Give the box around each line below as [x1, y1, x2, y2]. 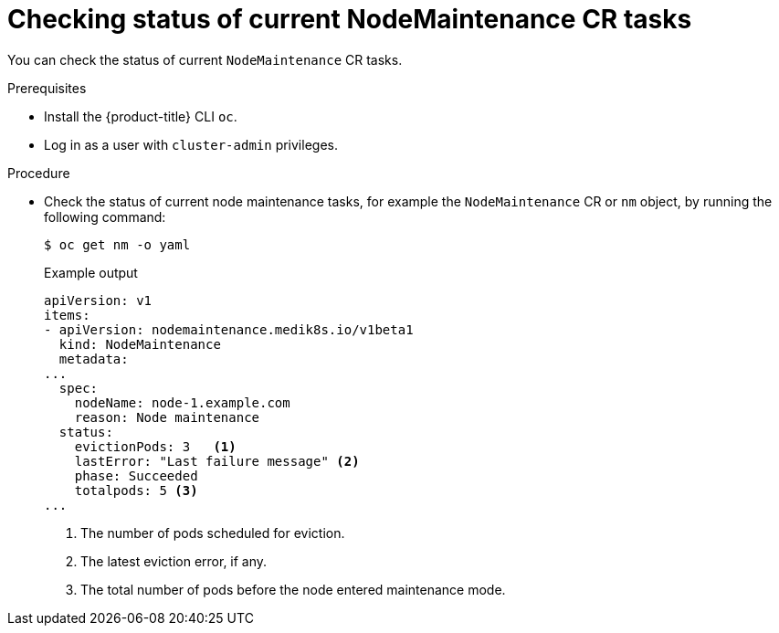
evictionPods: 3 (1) [74, 438, 237, 454]
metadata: [58, 351, 129, 366]
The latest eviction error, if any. [80, 553, 268, 569]
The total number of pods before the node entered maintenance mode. [80, 581, 506, 597]
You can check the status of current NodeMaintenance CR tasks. [7, 51, 403, 68]
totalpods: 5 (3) [74, 482, 198, 498]
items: [44, 307, 90, 322]
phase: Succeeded [74, 468, 198, 483]
